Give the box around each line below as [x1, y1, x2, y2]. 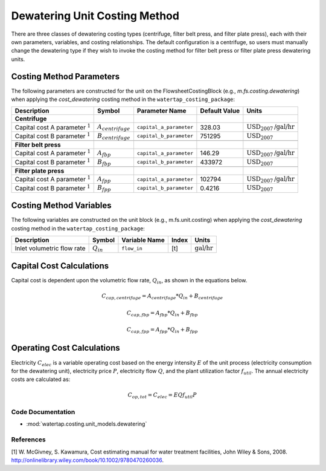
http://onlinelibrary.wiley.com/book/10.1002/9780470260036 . [11, 456, 164, 464]
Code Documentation [11, 408, 75, 417]
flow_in [121, 245, 143, 252]
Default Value [200, 106, 240, 115]
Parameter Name [136, 106, 187, 115]
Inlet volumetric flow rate [14, 244, 86, 253]
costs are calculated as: [11, 375, 71, 383]
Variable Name [121, 236, 165, 244]
